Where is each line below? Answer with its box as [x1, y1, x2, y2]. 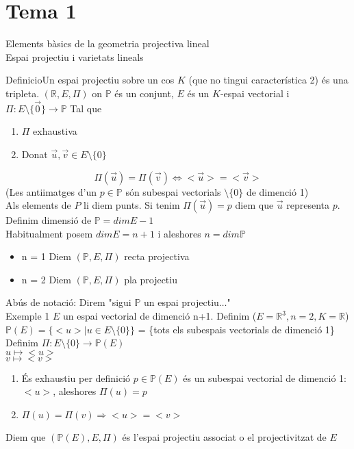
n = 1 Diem [21, 249, 71, 264]
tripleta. [5, 86, 40, 100]
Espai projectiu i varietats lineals [5, 49, 144, 64]
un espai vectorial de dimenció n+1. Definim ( [63, 309, 257, 323]
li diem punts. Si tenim [84, 198, 180, 212]
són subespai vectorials [125, 184, 221, 198]
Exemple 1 [5, 309, 50, 323]
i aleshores [157, 226, 201, 240]
